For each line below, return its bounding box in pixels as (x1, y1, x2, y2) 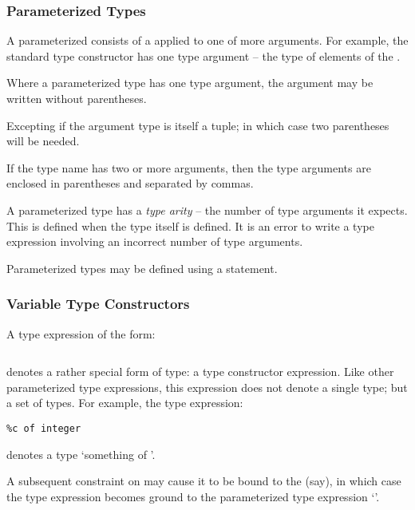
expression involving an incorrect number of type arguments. (6, 233, 303, 250)
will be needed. (6, 132, 80, 149)
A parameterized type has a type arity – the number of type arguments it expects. (6, 201, 408, 218)
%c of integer (6, 422, 81, 434)
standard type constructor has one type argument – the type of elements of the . (6, 47, 401, 64)
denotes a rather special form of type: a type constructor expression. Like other (6, 363, 394, 380)
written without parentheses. (6, 90, 147, 106)
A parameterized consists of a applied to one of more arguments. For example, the (6, 32, 409, 49)
